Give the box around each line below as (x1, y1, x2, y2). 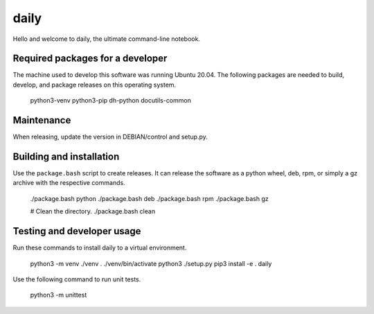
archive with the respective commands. (12, 179, 125, 187)
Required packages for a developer (12, 53, 168, 64)
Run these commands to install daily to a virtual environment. (12, 243, 187, 252)
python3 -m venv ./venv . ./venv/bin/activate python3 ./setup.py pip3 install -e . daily (30, 259, 272, 268)
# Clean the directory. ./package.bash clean (30, 207, 156, 216)
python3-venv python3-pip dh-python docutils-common (30, 96, 192, 105)
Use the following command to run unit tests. (12, 274, 141, 284)
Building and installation (12, 150, 120, 162)
